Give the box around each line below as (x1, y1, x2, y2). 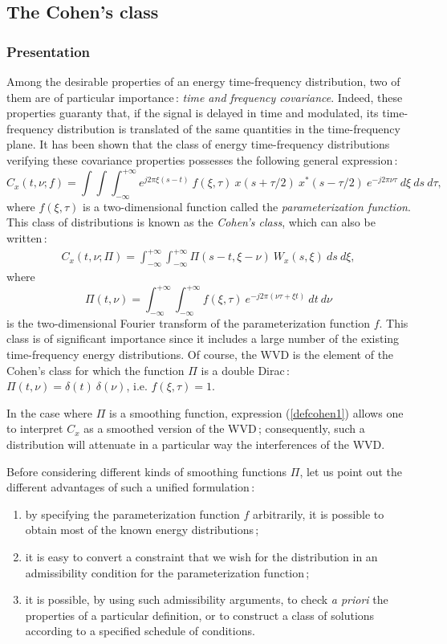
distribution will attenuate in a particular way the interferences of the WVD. (6, 436, 385, 453)
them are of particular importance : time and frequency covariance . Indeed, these (6, 88, 403, 105)
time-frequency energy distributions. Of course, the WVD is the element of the (6, 346, 394, 363)
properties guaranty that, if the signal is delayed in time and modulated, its (6, 104, 379, 121)
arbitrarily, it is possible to (252, 505, 384, 522)
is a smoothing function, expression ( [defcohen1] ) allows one (109, 404, 404, 421)
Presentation (6, 41, 91, 61)
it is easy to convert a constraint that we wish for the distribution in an (25, 548, 378, 565)
